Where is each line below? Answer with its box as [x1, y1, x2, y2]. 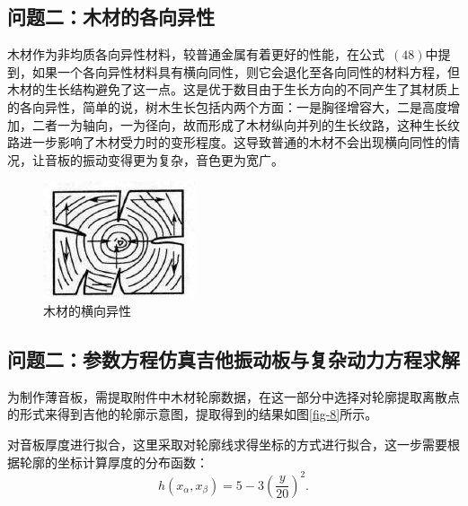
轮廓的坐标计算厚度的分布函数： [19, 452, 208, 471]
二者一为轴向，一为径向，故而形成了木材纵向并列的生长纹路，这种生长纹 [31, 115, 460, 134]
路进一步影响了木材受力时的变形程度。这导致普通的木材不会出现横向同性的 [7, 133, 447, 152]
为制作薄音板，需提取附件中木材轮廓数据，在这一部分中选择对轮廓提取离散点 [7, 387, 460, 406]
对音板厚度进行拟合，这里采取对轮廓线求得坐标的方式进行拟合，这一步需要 [7, 434, 447, 453]
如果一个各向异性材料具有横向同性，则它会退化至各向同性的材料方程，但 [31, 62, 460, 81]
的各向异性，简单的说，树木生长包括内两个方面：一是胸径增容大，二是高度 [7, 97, 447, 116]
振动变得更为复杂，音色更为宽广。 [82, 150, 284, 169]
